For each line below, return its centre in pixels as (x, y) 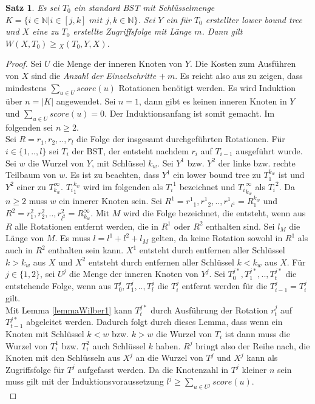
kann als (262, 358)
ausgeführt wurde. (269, 150)
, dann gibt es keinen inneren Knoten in (213, 101)
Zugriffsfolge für (35, 369)
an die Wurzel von (169, 358)
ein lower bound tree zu (217, 175)
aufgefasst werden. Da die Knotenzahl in (153, 369)
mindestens (26, 87)
